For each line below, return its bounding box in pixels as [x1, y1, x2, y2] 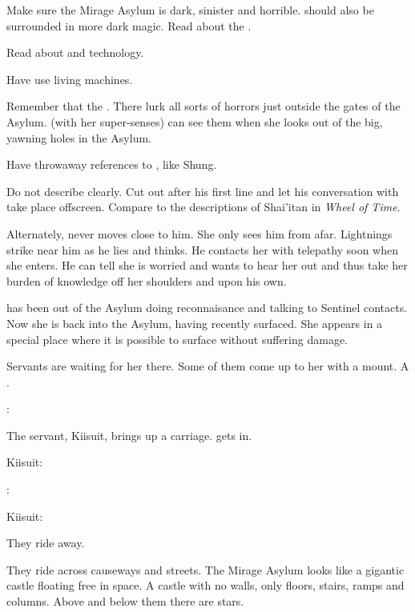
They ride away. [6, 534, 85, 551]
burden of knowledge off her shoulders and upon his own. [6, 272, 287, 289]
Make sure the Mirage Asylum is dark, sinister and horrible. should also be [6, 2, 374, 18]
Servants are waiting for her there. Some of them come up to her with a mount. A [6, 358, 409, 374]
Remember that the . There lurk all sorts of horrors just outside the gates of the [6, 98, 401, 114]
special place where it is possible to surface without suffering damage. [6, 330, 348, 347]
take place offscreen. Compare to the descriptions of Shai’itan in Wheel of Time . [6, 198, 401, 215]
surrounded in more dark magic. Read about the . [6, 17, 252, 34]
